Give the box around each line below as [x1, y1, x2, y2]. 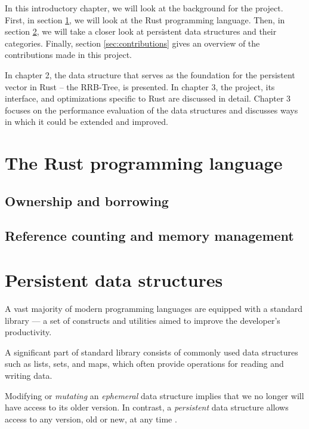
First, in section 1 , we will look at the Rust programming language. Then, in [5, 13, 285, 26]
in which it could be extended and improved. [5, 115, 168, 128]
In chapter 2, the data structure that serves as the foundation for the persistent [5, 68, 295, 81]
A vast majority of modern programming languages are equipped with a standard [5, 302, 303, 314]
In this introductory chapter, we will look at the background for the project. [5, 2, 283, 14]
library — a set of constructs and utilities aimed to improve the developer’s [5, 314, 280, 326]
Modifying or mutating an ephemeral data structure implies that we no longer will [5, 389, 304, 402]
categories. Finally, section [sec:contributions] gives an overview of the [5, 36, 260, 49]
